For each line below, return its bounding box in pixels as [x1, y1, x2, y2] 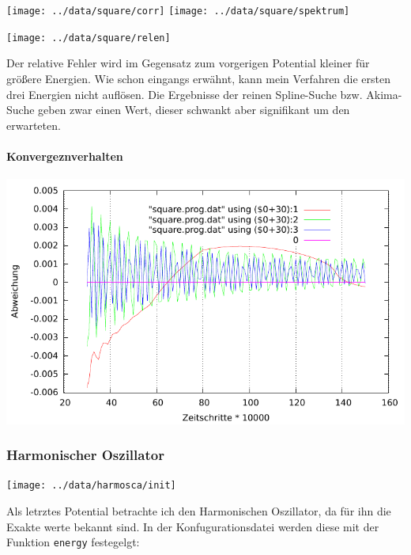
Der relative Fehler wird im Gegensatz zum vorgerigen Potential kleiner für [6, 55, 370, 71]
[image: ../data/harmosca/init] [6, 480, 176, 492]
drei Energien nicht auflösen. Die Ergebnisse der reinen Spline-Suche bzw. [6, 86, 363, 102]
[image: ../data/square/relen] [6, 32, 171, 44]
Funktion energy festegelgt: [6, 534, 140, 550]
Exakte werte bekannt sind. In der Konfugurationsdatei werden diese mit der [6, 518, 379, 534]
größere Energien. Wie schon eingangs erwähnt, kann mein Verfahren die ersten [6, 70, 391, 86]
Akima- [366, 86, 402, 102]
